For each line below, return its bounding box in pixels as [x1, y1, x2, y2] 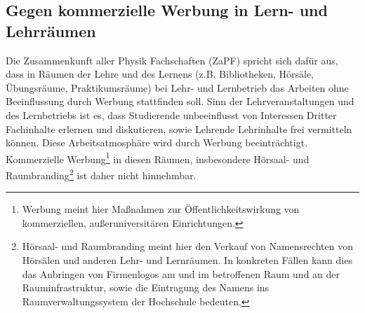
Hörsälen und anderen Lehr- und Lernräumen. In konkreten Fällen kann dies [22, 253, 352, 267]
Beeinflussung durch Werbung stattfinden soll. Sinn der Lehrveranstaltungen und [6, 94, 354, 109]
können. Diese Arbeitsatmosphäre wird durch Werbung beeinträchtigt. [6, 135, 308, 150]
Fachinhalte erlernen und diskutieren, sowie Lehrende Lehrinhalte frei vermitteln [6, 121, 352, 136]
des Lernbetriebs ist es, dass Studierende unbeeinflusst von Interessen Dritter [6, 107, 337, 122]
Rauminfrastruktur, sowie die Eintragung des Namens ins [22, 280, 270, 295]
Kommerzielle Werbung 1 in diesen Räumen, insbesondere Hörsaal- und [6, 149, 310, 166]
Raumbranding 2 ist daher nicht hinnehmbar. [6, 166, 197, 182]
